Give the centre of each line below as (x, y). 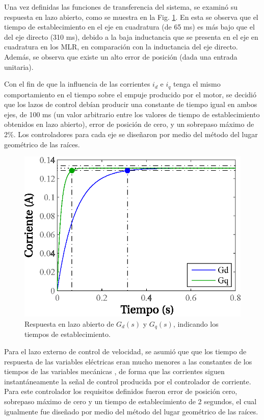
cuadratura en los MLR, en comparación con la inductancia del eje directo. (121, 47)
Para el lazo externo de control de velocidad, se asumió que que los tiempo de (125, 351)
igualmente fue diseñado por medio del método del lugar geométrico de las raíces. (131, 411)
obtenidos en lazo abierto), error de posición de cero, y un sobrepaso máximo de (129, 124)
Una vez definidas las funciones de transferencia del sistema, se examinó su (121, 7)
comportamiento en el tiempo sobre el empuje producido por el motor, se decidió (130, 94)
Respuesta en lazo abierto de (69, 323)
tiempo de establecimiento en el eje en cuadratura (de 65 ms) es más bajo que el (129, 27)
